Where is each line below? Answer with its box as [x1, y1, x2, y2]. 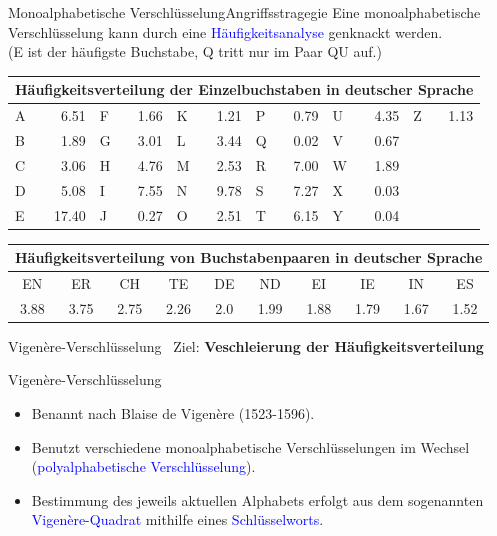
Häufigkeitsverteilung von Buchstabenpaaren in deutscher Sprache [15, 247, 483, 268]
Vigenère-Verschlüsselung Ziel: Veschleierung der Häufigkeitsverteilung [8, 335, 484, 356]
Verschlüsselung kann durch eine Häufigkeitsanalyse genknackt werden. [8, 21, 443, 42]
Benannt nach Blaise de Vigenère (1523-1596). [31, 403, 315, 424]
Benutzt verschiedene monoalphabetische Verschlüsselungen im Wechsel [31, 436, 470, 457]
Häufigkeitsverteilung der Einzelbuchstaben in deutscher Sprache [15, 79, 474, 100]
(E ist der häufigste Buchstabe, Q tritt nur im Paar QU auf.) [8, 41, 382, 62]
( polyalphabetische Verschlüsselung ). [31, 456, 256, 477]
